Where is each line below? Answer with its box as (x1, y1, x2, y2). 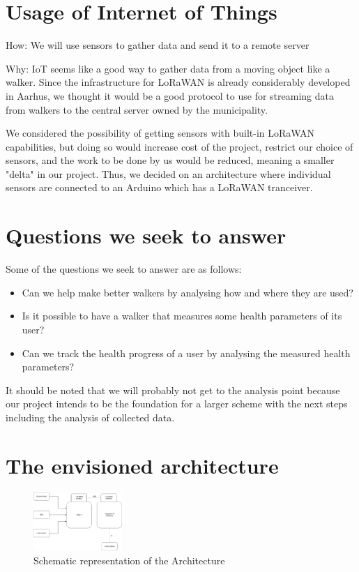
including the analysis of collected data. (6, 409, 175, 424)
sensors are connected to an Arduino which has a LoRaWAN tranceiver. (6, 180, 313, 195)
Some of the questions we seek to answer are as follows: (6, 262, 242, 276)
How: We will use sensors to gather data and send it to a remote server (6, 38, 310, 52)
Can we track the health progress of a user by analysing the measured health (22, 345, 351, 360)
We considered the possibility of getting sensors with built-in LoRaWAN (6, 126, 315, 140)
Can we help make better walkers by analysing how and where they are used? (22, 285, 353, 299)
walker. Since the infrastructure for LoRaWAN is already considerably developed (6, 75, 351, 89)
